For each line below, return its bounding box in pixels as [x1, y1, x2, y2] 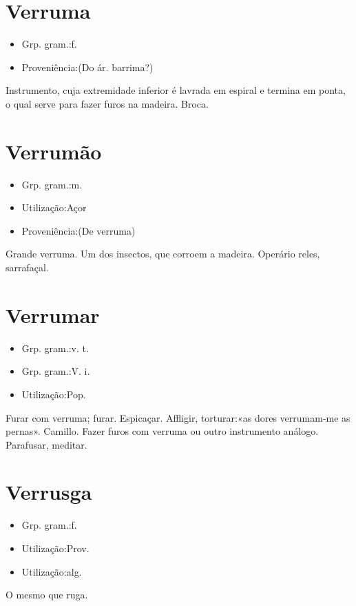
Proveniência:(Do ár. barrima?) [21, 59, 154, 74]
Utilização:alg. [21, 564, 82, 578]
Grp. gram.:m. [21, 177, 83, 191]
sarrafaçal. [6, 260, 49, 274]
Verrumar [6, 300, 100, 329]
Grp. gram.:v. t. [21, 340, 89, 355]
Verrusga [6, 478, 92, 506]
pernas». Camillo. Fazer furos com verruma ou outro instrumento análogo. [6, 424, 319, 438]
